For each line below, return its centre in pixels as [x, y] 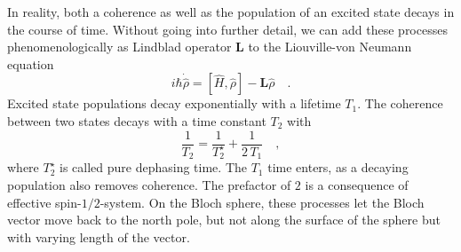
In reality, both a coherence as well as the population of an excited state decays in [231, 12]
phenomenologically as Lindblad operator [119, 47]
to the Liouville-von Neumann [330, 47]
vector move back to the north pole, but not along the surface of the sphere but [224, 220]
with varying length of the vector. [99, 236]
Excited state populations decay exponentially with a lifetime [174, 103]
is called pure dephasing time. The [153, 167]
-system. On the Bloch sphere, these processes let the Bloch [262, 202]
